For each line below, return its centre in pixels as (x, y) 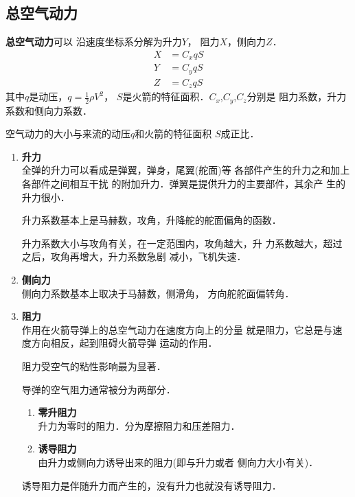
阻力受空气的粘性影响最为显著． (94, 366)
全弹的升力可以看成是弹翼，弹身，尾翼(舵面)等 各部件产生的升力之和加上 (186, 170)
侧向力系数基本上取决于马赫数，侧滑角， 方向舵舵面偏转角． (158, 293)
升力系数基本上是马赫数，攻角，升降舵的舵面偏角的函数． (151, 220)
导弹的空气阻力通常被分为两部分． (99, 389)
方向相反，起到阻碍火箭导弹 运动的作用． (124, 343)
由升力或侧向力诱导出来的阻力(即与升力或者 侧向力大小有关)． (178, 462)
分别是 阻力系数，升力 (297, 96)
